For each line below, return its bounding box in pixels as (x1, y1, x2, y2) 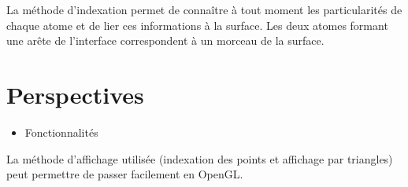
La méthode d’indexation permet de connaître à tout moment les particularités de (6, 2, 402, 17)
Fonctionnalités (24, 123, 98, 140)
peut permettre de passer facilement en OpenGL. (6, 166, 243, 182)
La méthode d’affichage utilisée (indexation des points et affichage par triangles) (6, 150, 393, 167)
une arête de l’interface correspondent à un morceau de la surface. (6, 32, 325, 49)
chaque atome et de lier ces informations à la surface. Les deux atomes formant (6, 16, 388, 33)
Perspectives (6, 78, 144, 110)
